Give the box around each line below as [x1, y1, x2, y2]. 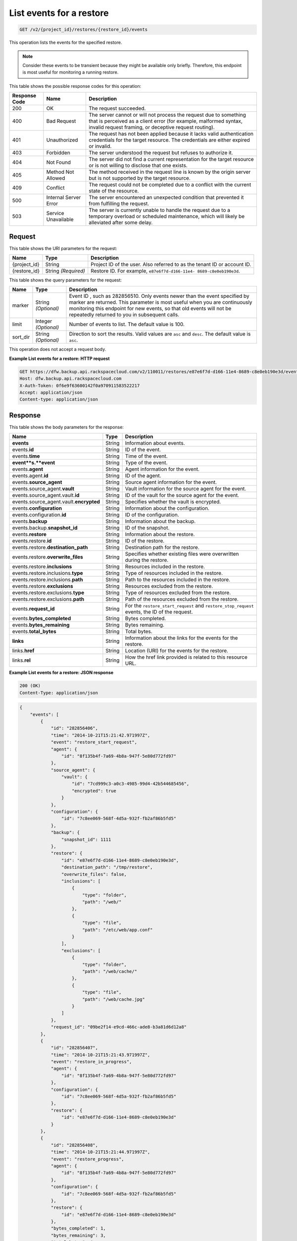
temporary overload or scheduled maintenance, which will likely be [89, 213, 245, 220]
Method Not [46, 169, 74, 176]
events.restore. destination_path [12, 544, 88, 551]
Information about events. [125, 440, 185, 447]
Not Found [46, 159, 71, 166]
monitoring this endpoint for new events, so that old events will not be [69, 305, 232, 312]
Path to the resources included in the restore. [125, 576, 230, 583]
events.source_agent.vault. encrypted [12, 498, 100, 505]
